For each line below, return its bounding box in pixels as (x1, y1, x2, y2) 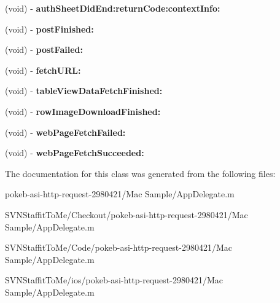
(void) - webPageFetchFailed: (5, 125, 126, 138)
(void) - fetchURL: (5, 63, 81, 76)
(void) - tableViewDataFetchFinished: (5, 84, 163, 97)
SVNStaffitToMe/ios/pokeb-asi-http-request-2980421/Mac (5, 273, 223, 286)
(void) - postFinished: (5, 22, 94, 35)
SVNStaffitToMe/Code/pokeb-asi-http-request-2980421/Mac (5, 241, 233, 254)
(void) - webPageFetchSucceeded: (5, 146, 144, 159)
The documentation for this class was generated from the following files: (5, 167, 276, 179)
